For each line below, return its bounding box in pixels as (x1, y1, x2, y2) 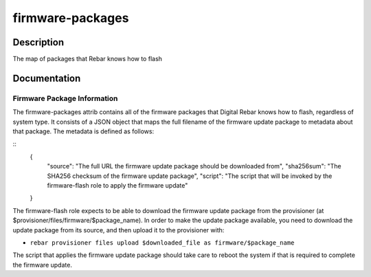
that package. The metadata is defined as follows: (12, 127, 155, 135)
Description (12, 36, 65, 48)
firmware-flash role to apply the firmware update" (47, 181, 188, 189)
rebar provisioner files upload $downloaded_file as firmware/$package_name (30, 239, 295, 247)
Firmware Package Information (12, 93, 118, 103)
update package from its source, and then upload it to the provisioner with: (12, 225, 225, 234)
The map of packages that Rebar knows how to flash (12, 55, 163, 63)
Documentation (12, 72, 81, 84)
